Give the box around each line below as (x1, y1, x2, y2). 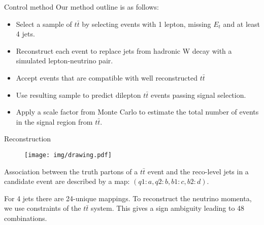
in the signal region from (16, 116, 93, 127)
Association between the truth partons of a (4, 166, 138, 176)
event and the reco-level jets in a (147, 166, 249, 176)
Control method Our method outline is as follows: (4, 2, 159, 12)
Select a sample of (16, 18, 72, 29)
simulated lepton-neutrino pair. (16, 55, 113, 66)
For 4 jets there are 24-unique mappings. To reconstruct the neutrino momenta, (4, 193, 252, 203)
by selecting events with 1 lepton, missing (82, 18, 211, 29)
